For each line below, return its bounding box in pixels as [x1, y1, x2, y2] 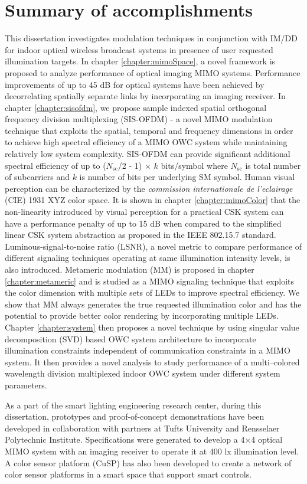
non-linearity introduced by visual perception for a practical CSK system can [5, 205, 284, 218]
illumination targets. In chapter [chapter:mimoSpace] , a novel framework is [5, 55, 276, 67]
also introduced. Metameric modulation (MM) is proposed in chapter [5, 263, 254, 275]
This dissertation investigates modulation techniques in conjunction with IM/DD [5, 32, 298, 44]
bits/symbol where [161, 159, 228, 171]
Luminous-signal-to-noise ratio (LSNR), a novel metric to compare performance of [5, 240, 302, 252]
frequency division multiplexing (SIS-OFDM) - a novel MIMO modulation [5, 113, 273, 125]
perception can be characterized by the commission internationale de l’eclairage [5, 182, 293, 194]
